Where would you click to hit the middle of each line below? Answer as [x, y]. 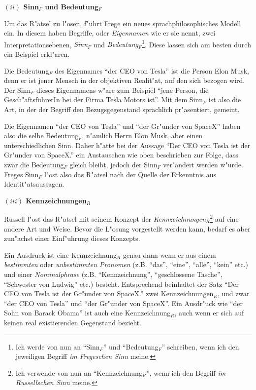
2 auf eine [224, 218]
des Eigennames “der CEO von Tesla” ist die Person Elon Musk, [152, 70]
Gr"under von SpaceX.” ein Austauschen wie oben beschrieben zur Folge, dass [121, 155]
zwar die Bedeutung [34, 164]
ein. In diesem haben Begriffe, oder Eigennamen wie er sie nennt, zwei [110, 33]
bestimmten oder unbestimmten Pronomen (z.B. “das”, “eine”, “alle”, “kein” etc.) [126, 264]
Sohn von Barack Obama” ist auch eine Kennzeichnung [87, 313]
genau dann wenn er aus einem [169, 254]
